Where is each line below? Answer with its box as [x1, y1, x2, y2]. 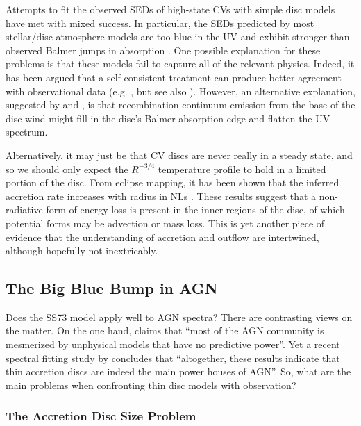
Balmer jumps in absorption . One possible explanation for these [45, 42, 321, 57]
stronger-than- [292, 29, 353, 44]
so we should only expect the [6, 161, 128, 176]
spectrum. [6, 124, 48, 139]
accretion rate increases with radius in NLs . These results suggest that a [6, 188, 317, 203]
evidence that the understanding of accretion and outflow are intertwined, [6, 229, 319, 244]
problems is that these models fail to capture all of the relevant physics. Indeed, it [6, 56, 355, 71]
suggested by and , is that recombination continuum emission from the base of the [6, 97, 355, 112]
